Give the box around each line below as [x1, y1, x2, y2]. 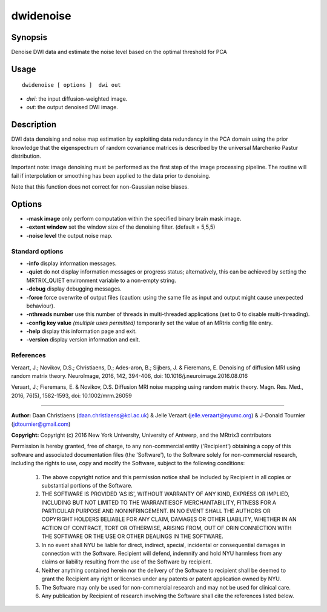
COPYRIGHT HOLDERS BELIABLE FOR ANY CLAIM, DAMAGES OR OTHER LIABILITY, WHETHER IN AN [41, 516, 297, 523]
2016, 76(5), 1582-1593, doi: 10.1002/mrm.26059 [11, 392, 133, 399]
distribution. [11, 152, 42, 160]
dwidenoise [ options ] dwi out [22, 82, 121, 89]
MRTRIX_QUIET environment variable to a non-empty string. [26, 277, 177, 284]
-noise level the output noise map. [26, 232, 113, 239]
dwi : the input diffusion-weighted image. [26, 95, 128, 103]
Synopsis [11, 32, 48, 42]
